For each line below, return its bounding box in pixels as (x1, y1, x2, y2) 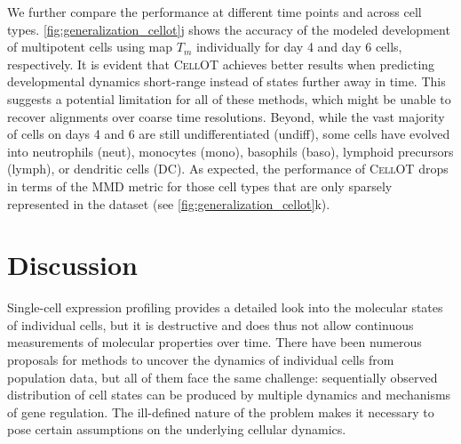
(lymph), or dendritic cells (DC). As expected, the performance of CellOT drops (7, 159, 449, 178)
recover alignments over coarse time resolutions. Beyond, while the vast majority (7, 107, 445, 125)
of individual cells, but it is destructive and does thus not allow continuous (7, 315, 414, 334)
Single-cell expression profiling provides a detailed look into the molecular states (7, 298, 443, 317)
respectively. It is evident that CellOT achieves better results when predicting (7, 54, 435, 73)
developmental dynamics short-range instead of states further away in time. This (7, 72, 446, 91)
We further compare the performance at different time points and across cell (7, 3, 422, 20)
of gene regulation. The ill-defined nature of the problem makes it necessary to (7, 402, 434, 421)
